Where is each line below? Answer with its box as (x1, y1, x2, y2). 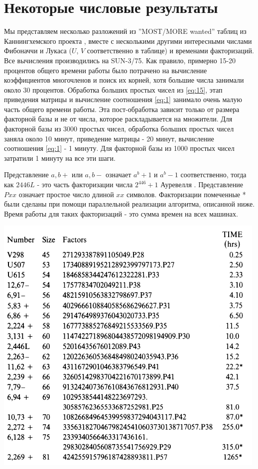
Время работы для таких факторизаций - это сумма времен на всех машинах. (4, 208, 238, 219)
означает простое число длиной (18, 189, 114, 199)
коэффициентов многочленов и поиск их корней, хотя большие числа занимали (4, 75, 244, 85)
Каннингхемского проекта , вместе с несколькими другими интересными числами (4, 35, 252, 46)
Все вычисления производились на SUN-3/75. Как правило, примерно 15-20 (4, 55, 236, 65)
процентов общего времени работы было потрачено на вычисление (4, 65, 207, 75)
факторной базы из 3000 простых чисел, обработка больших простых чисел (4, 123, 234, 134)
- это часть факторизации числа (37, 179, 133, 190)
